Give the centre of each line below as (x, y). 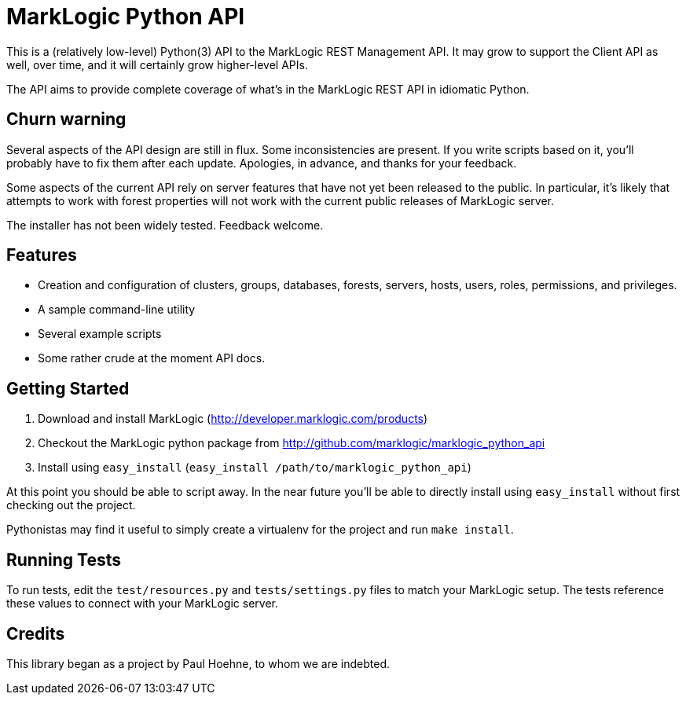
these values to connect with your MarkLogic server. (142, 604)
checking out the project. (71, 505)
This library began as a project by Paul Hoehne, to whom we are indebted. (198, 663)
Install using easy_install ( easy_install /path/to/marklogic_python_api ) (255, 468)
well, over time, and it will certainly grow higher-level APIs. (157, 64)
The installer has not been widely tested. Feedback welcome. (165, 225)
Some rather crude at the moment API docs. (152, 358)
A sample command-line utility (117, 310)
